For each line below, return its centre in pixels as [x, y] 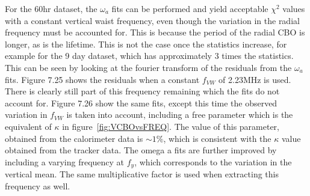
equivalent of [28, 126]
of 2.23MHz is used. [255, 79]
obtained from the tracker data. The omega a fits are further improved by [141, 150]
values [294, 8]
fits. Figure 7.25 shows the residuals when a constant [102, 79]
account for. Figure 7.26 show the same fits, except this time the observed [141, 103]
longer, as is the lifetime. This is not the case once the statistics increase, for [146, 44]
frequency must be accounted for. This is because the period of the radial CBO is [155, 32]
